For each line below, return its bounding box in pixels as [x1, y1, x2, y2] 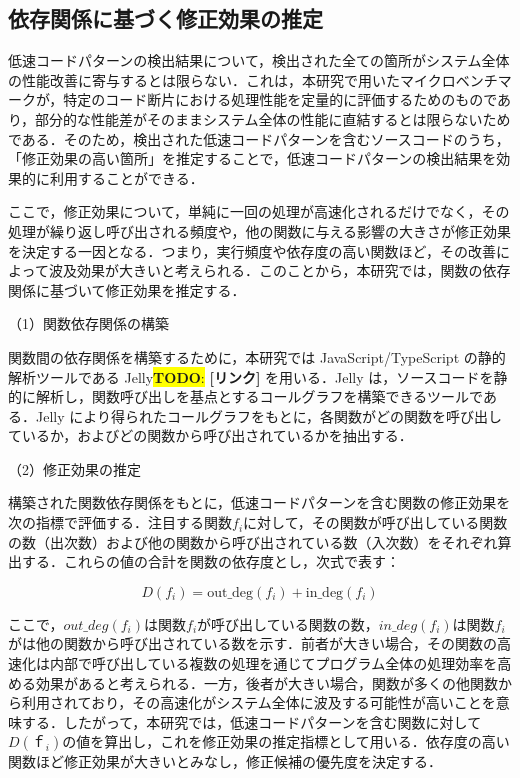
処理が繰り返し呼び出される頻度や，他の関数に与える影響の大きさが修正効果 [8, 220, 512, 241]
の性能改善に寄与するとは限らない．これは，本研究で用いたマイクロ [8, 69, 456, 90]
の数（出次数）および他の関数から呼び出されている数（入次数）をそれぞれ [8, 531, 498, 552]
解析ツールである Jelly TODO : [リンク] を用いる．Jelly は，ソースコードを [8, 366, 494, 387]
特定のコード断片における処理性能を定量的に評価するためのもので [63, 89, 498, 110]
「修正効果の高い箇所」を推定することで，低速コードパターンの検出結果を [8, 148, 497, 169]
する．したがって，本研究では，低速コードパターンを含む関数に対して [21, 711, 482, 732]
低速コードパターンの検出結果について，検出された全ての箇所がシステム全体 [8, 50, 510, 71]
